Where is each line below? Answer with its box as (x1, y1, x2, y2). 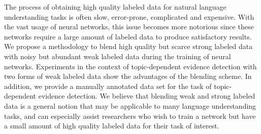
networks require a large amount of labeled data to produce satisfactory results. (4, 31, 252, 41)
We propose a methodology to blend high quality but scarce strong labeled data (4, 41, 253, 52)
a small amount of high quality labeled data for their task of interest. (4, 120, 219, 131)
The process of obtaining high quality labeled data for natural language (4, 2, 226, 12)
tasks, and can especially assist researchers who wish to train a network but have (4, 110, 256, 121)
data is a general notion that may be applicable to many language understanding (4, 100, 256, 111)
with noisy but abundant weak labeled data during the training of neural (4, 51, 231, 61)
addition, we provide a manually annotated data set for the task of (4, 80, 212, 91)
